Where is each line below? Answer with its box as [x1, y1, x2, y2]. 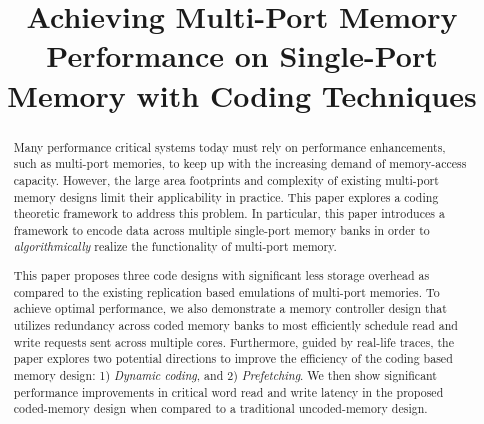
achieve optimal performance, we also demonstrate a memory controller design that [13, 300, 447, 317]
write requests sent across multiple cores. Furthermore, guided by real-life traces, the [13, 333, 454, 350]
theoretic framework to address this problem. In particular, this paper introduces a [13, 205, 445, 222]
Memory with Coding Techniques [7, 74, 477, 115]
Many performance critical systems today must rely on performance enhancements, [13, 138, 446, 155]
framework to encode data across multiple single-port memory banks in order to [13, 221, 430, 238]
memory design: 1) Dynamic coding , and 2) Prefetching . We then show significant [13, 366, 437, 383]
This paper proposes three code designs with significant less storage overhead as [13, 267, 430, 284]
